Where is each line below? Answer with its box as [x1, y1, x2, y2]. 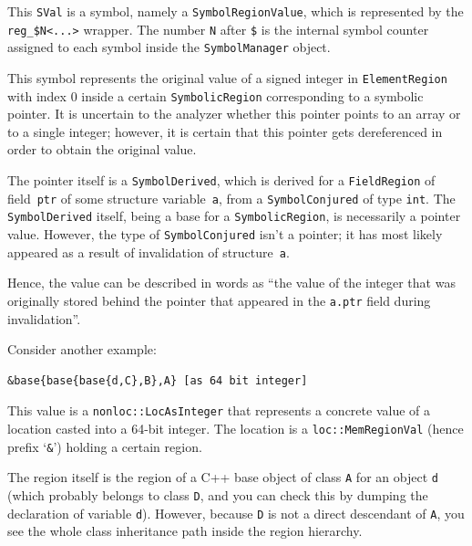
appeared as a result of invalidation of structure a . [7, 242, 290, 261]
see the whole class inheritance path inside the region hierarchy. [7, 521, 363, 541]
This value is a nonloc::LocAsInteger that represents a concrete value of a [7, 401, 430, 420]
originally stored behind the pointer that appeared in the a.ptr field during [7, 290, 431, 310]
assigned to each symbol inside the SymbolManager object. [7, 37, 331, 57]
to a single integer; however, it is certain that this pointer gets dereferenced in [7, 121, 443, 141]
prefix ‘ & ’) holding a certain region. [7, 436, 202, 456]
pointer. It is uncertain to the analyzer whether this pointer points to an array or [7, 104, 461, 123]
